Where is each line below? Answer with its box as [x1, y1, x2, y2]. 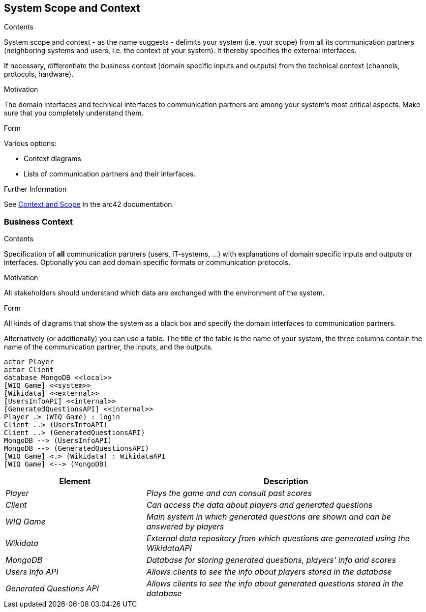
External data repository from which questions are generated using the [146, 533, 410, 544]
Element [59, 476, 91, 487]
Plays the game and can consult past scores [146, 488, 312, 498]
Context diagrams [24, 154, 81, 163]
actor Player [4, 358, 54, 366]
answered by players [146, 522, 224, 532]
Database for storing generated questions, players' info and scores [146, 555, 396, 565]
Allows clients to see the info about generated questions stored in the [146, 579, 403, 589]
